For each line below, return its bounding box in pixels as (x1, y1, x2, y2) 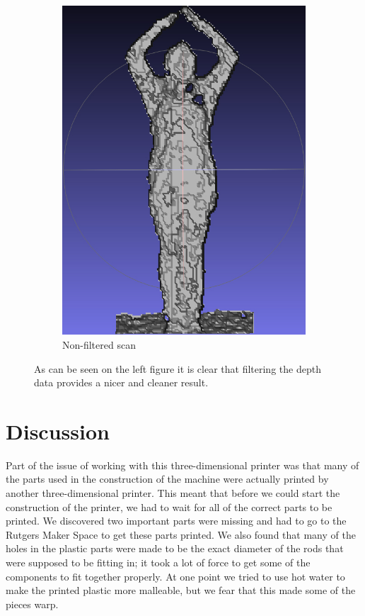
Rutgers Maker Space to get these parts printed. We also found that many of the (6, 527, 356, 542)
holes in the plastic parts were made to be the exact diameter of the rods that (6, 541, 344, 556)
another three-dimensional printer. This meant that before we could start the (6, 486, 340, 500)
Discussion (6, 416, 110, 445)
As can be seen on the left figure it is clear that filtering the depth (34, 361, 321, 376)
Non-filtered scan (62, 337, 136, 352)
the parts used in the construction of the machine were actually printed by (6, 471, 329, 486)
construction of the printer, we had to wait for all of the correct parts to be (6, 499, 332, 514)
